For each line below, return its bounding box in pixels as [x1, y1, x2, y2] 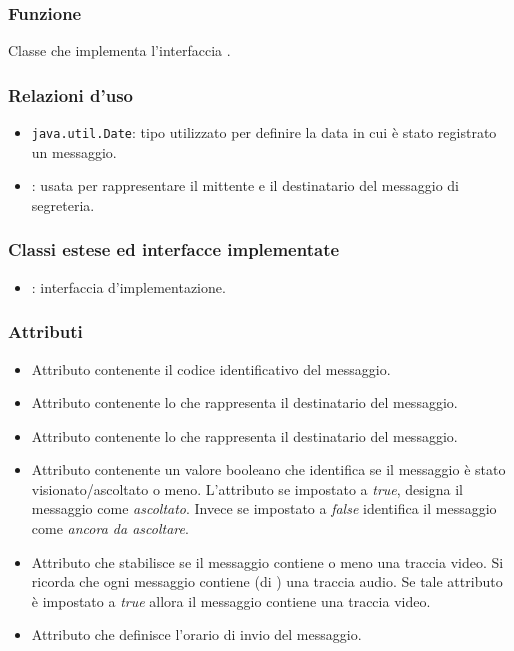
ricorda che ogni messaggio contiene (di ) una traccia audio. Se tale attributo [31, 571, 503, 592]
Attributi [8, 319, 83, 344]
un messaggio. [31, 141, 117, 162]
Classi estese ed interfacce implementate [8, 237, 340, 262]
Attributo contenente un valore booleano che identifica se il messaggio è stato [31, 459, 506, 480]
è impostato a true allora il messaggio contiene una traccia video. [31, 590, 431, 611]
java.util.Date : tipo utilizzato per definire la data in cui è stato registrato [31, 122, 497, 143]
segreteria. [31, 194, 95, 215]
